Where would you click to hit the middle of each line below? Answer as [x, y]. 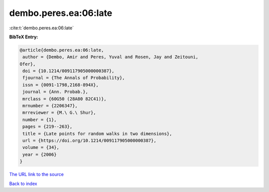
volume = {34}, [41, 147]
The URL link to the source [37, 175]
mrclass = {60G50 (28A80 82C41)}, [65, 99]
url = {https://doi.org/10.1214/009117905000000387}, [89, 141]
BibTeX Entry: [24, 37]
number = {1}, [40, 120]
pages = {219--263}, [48, 127]
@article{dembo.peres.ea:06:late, [62, 50]
